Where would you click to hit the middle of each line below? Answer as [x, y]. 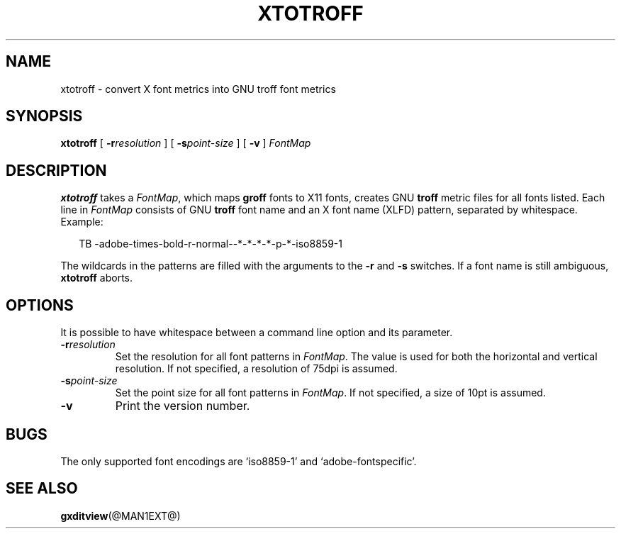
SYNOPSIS [44, 116]
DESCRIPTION [56, 170]
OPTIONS [40, 305]
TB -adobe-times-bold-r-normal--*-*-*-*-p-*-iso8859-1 [211, 244]
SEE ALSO [42, 489]
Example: [82, 222]
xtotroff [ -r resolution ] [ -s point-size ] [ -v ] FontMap [186, 143]
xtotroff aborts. [97, 278]
